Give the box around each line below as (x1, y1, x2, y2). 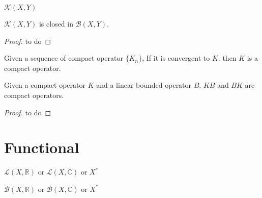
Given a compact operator (4, 80, 86, 90)
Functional (4, 137, 79, 158)
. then (218, 53, 237, 63)
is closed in (39, 18, 73, 29)
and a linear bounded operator (96, 80, 192, 90)
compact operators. (4, 89, 64, 100)
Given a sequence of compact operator (4, 53, 123, 63)
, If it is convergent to (142, 53, 210, 63)
